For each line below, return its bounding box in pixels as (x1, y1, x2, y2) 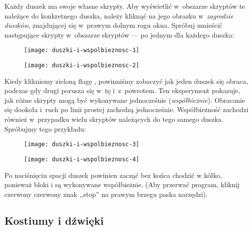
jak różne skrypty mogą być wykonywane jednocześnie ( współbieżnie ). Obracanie (4, 95, 245, 105)
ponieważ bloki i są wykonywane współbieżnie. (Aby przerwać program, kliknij (4, 179, 240, 190)
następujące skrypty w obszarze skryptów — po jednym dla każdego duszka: (4, 29, 234, 39)
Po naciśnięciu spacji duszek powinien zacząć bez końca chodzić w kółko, (4, 170, 222, 180)
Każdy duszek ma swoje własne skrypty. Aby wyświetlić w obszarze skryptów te (4, 1, 245, 11)
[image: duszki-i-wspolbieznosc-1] (24, 47, 140, 54)
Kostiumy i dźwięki (4, 212, 104, 228)
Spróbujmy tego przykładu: (4, 123, 86, 134)
